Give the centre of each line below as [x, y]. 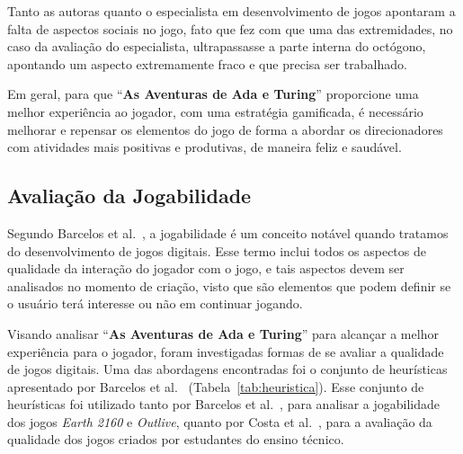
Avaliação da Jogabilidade [129, 196]
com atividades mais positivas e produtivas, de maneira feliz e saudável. [205, 147]
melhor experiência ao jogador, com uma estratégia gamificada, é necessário [215, 111]
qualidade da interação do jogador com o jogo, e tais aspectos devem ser [206, 268]
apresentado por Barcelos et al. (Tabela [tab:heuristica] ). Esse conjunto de [216, 386]
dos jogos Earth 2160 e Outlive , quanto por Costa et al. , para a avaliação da [220, 421]
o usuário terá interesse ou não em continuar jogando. [155, 303]
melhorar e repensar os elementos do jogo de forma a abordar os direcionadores [225, 129]
